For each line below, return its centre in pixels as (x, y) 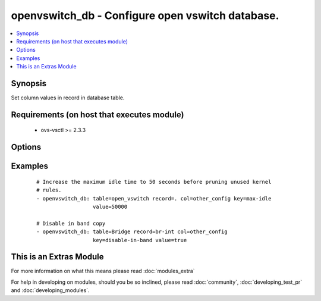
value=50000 (110, 207)
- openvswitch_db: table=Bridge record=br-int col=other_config (132, 232)
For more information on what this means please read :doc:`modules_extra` (103, 271)
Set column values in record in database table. (68, 98)
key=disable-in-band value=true (140, 240)
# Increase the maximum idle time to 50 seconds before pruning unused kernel (154, 182)
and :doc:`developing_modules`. (50, 290)
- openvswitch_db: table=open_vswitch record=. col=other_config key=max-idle (154, 198)
